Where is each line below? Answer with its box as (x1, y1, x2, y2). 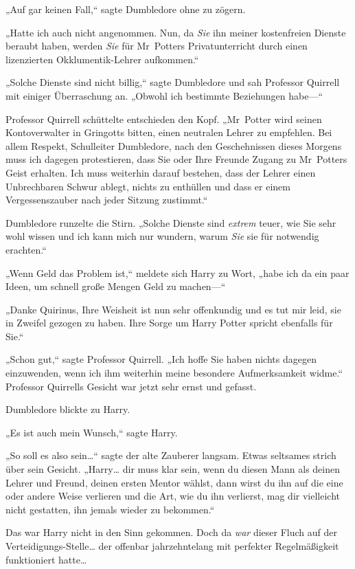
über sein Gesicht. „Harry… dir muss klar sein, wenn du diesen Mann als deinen (5, 462, 340, 476)
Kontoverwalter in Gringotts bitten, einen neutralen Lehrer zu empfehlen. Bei (5, 125, 332, 140)
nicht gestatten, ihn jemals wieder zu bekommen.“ (5, 502, 215, 516)
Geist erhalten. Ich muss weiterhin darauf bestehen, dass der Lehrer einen (5, 165, 316, 179)
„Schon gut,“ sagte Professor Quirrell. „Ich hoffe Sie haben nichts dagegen (5, 352, 317, 366)
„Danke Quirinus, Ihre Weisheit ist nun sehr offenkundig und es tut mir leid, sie (5, 302, 341, 316)
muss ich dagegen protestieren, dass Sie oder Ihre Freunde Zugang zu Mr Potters (5, 152, 347, 166)
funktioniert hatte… (5, 552, 87, 566)
